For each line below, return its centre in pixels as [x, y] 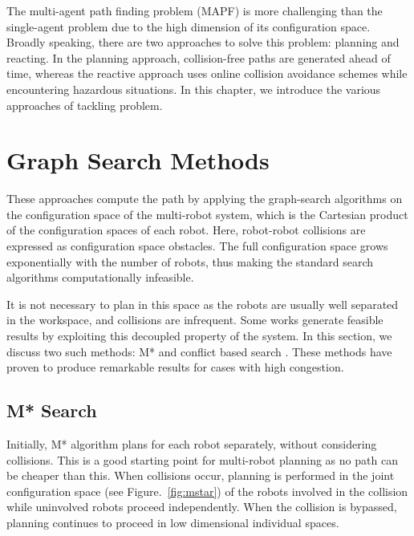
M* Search [52, 410]
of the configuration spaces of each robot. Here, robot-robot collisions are [186, 230]
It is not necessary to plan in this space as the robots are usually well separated [203, 304]
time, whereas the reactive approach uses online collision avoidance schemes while [207, 73]
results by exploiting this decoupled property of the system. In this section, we [199, 336]
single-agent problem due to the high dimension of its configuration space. [189, 26]
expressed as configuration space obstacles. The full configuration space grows [197, 246]
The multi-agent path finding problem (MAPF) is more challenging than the [195, 10]
